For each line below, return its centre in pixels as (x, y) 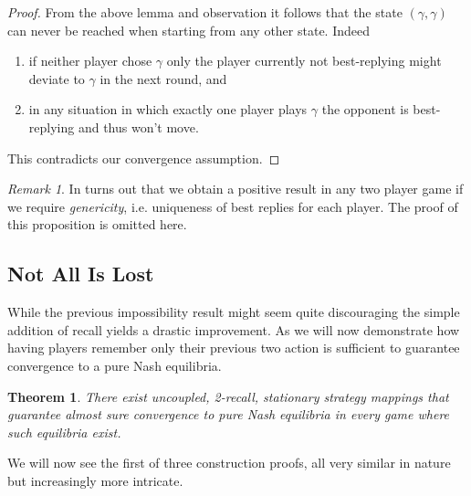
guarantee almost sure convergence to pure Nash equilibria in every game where (229, 414)
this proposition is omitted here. (97, 224)
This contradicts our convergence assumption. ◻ (144, 158)
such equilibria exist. (64, 432)
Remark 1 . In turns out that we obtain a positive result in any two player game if (235, 189)
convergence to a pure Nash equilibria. (115, 365)
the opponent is (365, 109)
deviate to (57, 78)
